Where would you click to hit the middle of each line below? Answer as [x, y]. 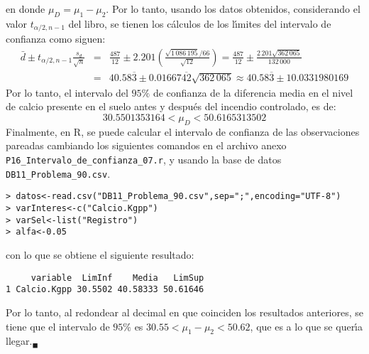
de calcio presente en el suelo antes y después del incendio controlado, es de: [171, 106]
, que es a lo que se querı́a [307, 326]
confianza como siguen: [56, 39]
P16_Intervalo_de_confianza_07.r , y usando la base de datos [144, 160]
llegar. [19, 341]
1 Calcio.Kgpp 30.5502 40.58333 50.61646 [105, 290]
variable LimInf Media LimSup [117, 278]
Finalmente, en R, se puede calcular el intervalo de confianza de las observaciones [183, 131]
